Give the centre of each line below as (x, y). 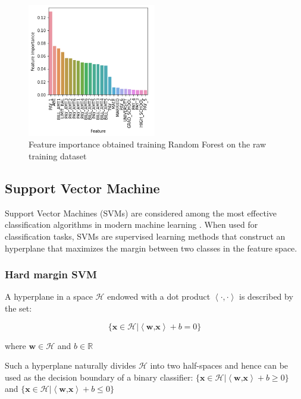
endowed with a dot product (159, 296)
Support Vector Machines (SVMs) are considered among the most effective (141, 213)
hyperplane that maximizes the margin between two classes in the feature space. (151, 248)
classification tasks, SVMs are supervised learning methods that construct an (145, 236)
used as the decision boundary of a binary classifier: (99, 377)
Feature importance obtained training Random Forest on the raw (148, 144)
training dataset (58, 155)
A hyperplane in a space (49, 296)
